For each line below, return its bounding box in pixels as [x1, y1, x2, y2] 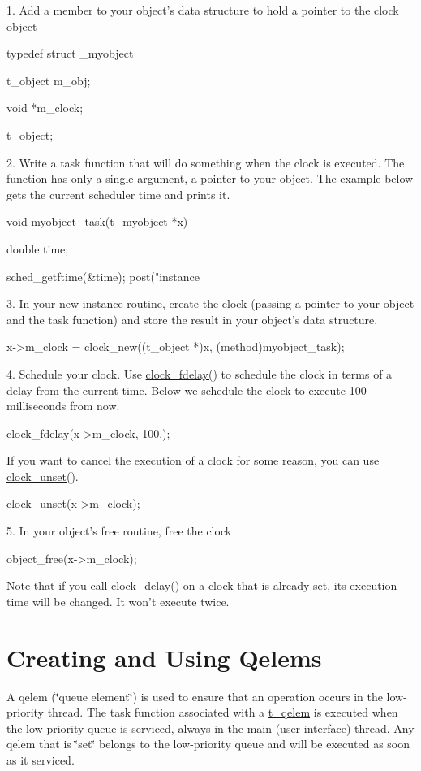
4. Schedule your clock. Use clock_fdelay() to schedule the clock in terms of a [6, 365, 393, 382]
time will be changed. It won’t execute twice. [6, 592, 230, 609]
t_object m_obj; [6, 71, 91, 89]
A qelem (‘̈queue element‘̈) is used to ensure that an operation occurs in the [6, 687, 383, 704]
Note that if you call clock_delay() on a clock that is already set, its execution [6, 577, 397, 594]
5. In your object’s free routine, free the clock [6, 522, 232, 539]
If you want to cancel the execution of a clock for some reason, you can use [6, 452, 380, 469]
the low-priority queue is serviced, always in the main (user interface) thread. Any [6, 719, 415, 736]
